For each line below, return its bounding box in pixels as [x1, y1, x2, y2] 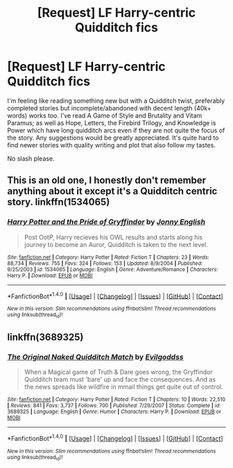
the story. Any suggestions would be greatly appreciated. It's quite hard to [7, 134, 219, 142]
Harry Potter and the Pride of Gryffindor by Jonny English [7, 217, 206, 227]
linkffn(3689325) [7, 332, 84, 343]
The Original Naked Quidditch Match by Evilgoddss [7, 352, 184, 362]
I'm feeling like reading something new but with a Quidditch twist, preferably [7, 96, 225, 105]
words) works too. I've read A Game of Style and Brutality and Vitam [7, 111, 202, 120]
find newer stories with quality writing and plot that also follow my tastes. [7, 140, 216, 149]
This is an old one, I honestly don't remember [7, 175, 207, 186]
